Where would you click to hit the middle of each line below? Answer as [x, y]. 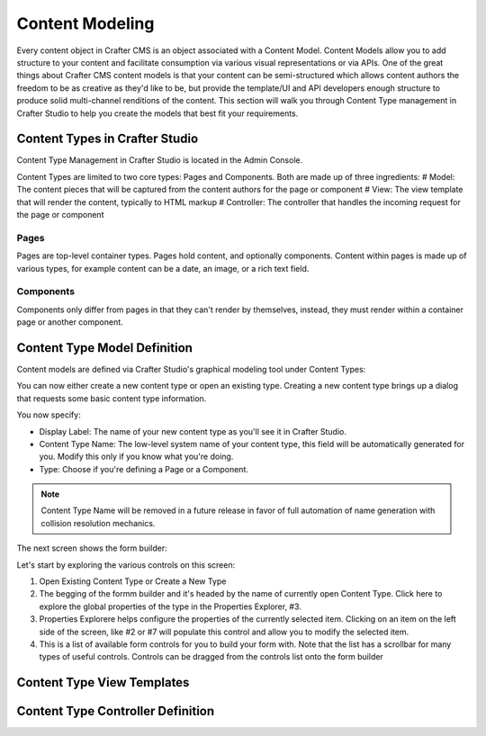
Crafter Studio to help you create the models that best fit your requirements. [157, 113]
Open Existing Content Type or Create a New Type [133, 581]
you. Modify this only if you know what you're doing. [136, 457]
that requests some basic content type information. [112, 398]
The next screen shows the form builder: [92, 548]
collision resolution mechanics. [98, 523]
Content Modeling [85, 23]
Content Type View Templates [103, 682]
